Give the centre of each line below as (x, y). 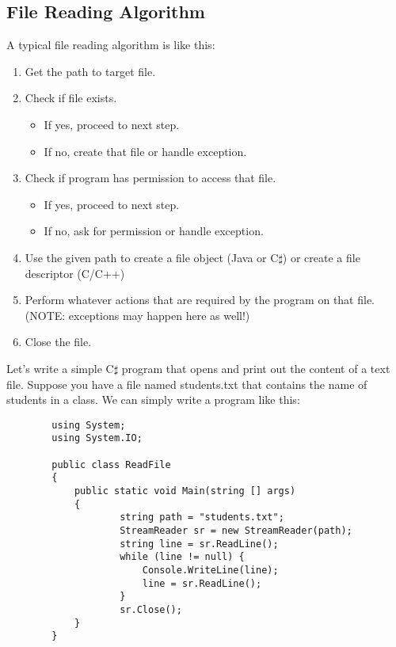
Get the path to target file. (90, 71)
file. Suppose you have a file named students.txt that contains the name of (187, 384)
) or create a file (321, 257)
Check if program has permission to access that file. (150, 178)
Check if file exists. (71, 98)
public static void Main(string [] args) (185, 491)
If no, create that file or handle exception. (145, 151)
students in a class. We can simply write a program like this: (153, 400)
